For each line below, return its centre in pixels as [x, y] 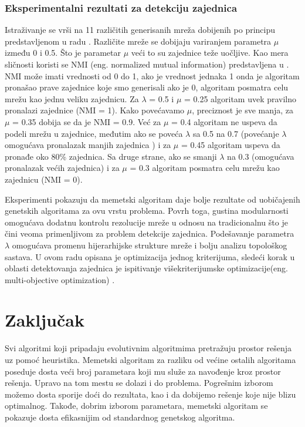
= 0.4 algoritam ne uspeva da [224, 121]
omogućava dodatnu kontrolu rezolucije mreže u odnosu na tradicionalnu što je [146, 222]
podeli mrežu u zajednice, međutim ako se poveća [94, 133]
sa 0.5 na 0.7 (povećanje [236, 133]
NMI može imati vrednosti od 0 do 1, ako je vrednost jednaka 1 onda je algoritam [152, 75]
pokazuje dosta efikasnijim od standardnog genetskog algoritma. [120, 417]
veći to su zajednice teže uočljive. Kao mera [210, 53]
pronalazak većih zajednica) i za [62, 168]
